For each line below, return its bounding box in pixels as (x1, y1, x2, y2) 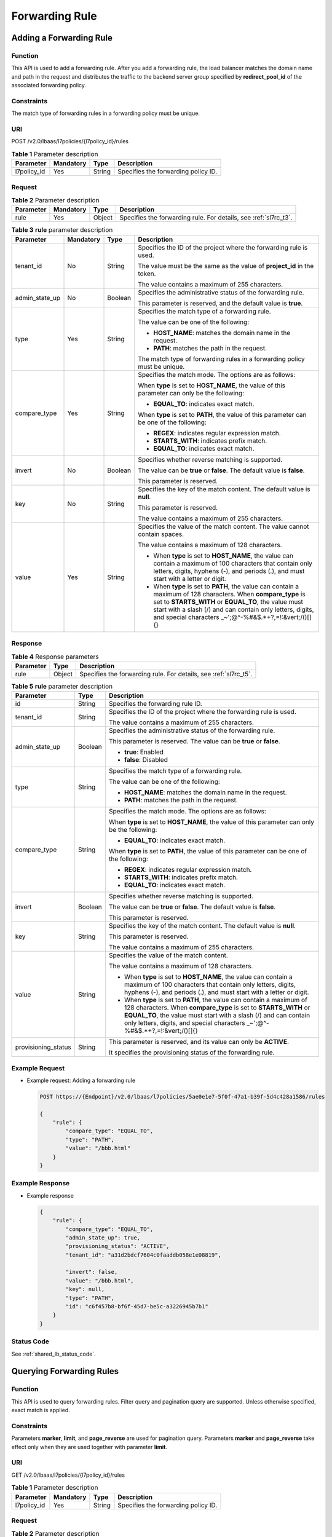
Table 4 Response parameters (11, 652, 99, 661)
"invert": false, (65, 1268, 118, 1276)
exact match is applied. (11, 1407, 70, 1414)
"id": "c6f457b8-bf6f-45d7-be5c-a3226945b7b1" (65, 1303, 208, 1310)
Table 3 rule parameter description (11, 226, 113, 234)
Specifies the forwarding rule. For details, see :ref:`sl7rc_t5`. (79, 670, 253, 678)
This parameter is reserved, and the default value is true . (138, 299, 303, 307)
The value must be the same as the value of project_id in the (138, 261, 314, 270)
